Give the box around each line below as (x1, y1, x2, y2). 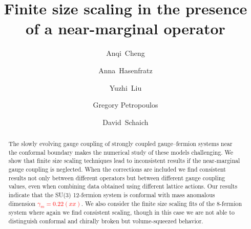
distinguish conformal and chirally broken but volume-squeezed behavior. (8, 216, 203, 225)
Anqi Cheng (106, 48, 145, 58)
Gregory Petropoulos (93, 99, 158, 110)
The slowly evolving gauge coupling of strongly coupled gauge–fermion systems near (8, 139, 233, 148)
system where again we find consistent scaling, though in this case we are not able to (8, 208, 235, 217)
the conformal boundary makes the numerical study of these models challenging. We (8, 148, 234, 156)
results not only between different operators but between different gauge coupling (8, 173, 225, 182)
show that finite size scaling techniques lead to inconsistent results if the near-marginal (8, 156, 240, 165)
